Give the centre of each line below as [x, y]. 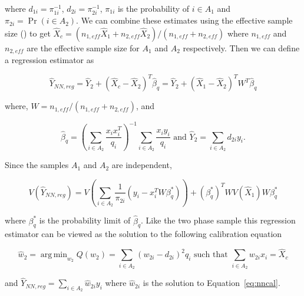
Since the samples [37, 165]
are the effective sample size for [83, 47]
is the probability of [153, 8]
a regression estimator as [49, 60]
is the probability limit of [85, 220]
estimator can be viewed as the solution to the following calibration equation [143, 234]
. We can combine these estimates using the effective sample [184, 20]
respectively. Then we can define [241, 47]
